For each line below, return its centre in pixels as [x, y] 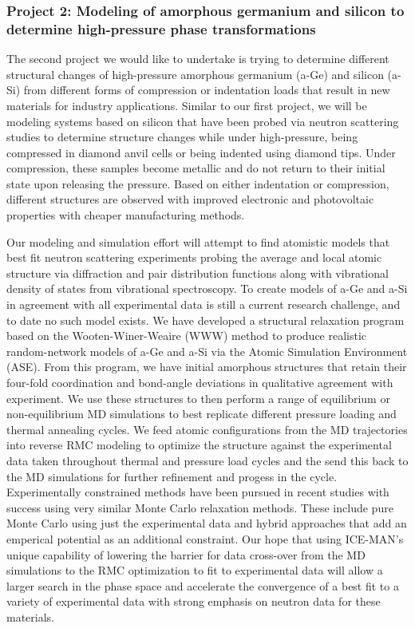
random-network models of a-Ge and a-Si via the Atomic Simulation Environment [207, 351]
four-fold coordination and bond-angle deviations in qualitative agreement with [200, 383]
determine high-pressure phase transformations [161, 28]
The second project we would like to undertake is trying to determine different [198, 59]
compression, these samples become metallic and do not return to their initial [196, 168]
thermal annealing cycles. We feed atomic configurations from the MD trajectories [207, 429]
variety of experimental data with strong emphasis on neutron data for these [194, 601]
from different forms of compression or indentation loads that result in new [207, 90]
